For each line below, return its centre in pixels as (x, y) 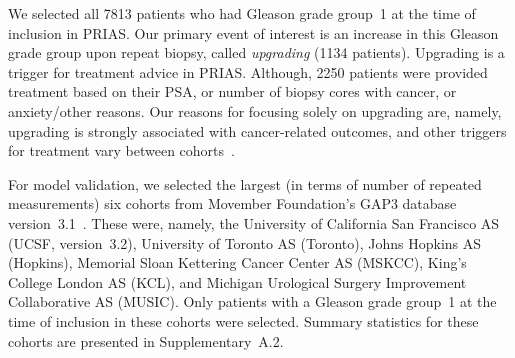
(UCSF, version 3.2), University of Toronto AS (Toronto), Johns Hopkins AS (245, 242)
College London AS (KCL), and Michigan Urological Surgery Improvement (237, 281)
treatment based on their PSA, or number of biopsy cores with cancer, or (232, 91)
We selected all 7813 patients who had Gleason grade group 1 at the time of (242, 13)
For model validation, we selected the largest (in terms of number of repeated (245, 183)
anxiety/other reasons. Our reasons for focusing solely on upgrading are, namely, (255, 110)
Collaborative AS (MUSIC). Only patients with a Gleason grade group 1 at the (252, 301)
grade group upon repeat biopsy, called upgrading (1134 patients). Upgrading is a (256, 52)
